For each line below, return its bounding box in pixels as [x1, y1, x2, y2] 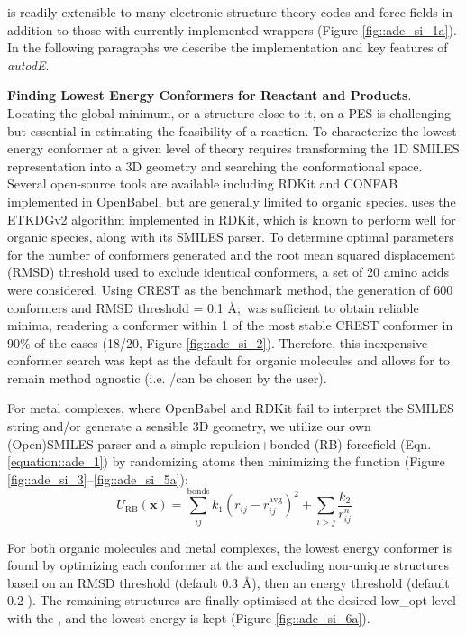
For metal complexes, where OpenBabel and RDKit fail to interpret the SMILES [7, 399, 454, 418]
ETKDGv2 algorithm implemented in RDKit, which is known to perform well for [7, 209, 456, 228]
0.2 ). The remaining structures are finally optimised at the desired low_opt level [7, 591, 456, 610]
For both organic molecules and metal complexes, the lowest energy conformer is [7, 538, 452, 556]
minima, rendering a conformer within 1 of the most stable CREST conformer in [7, 316, 453, 335]
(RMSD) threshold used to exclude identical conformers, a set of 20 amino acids [7, 262, 450, 281]
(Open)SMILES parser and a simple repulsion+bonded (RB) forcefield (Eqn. [7, 434, 432, 453]
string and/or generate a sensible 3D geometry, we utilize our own [7, 417, 371, 436]
